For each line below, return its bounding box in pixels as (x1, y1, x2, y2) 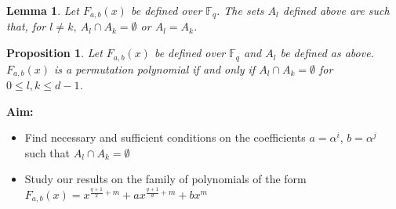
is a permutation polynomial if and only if (54, 60, 256, 77)
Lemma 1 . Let (6, 2, 79, 18)
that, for (6, 18, 46, 34)
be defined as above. (280, 45, 374, 61)
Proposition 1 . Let (6, 45, 103, 61)
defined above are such (282, 2, 390, 18)
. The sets (216, 2, 264, 18)
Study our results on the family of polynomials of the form (24, 171, 307, 187)
